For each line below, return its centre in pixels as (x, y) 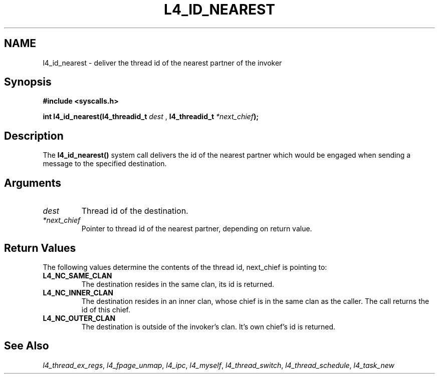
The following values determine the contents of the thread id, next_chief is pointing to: (185, 267)
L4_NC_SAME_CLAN (77, 275)
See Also (27, 346)
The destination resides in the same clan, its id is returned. (178, 284)
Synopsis (28, 82)
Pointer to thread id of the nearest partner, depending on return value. (197, 229)
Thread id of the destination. (135, 211)
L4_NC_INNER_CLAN (78, 292)
